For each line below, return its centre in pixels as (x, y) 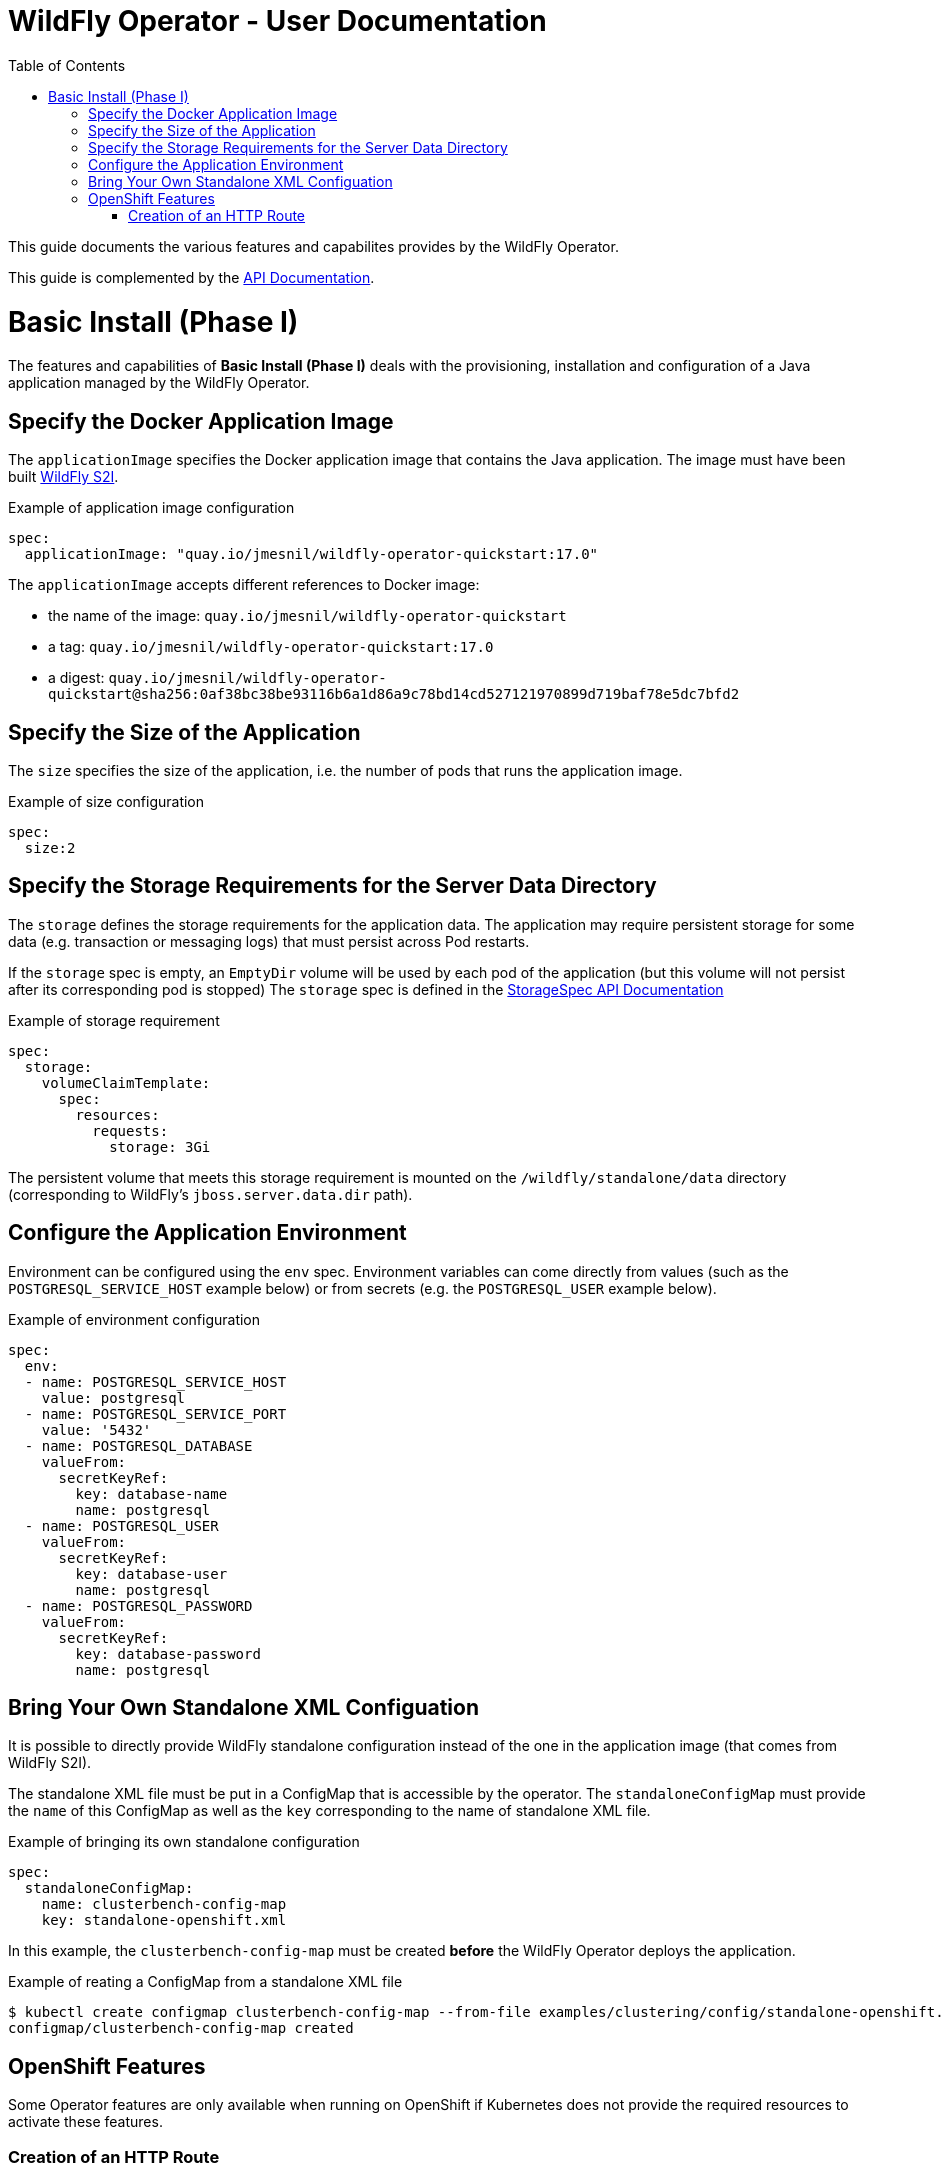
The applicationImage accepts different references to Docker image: (244, 585)
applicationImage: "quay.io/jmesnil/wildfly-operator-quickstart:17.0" (311, 554)
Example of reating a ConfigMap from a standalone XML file (205, 1982)
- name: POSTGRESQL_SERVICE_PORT (155, 1413)
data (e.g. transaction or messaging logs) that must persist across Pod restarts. (269, 941)
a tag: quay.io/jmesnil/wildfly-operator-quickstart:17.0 (271, 647)
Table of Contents (67, 65)
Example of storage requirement (114, 1020)
